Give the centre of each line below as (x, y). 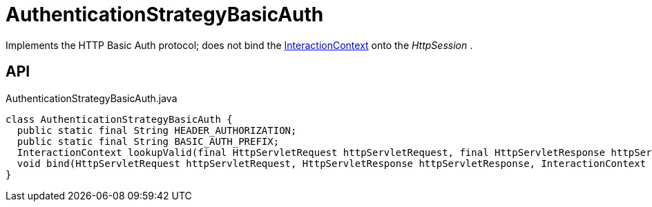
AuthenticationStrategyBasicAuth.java (92, 98)
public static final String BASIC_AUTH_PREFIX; (148, 141)
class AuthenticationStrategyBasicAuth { (119, 119)
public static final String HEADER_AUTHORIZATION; (157, 130)
